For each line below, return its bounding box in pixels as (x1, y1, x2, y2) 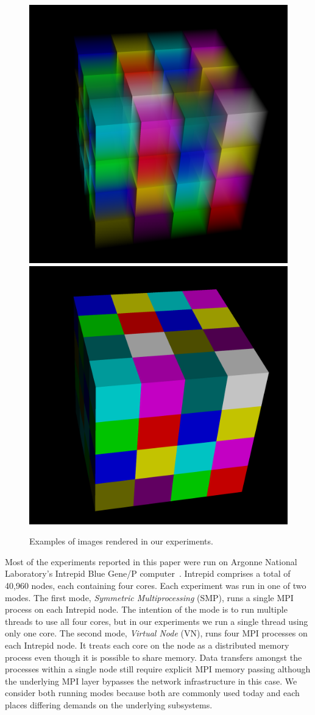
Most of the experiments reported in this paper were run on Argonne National (5, 555, 297, 568)
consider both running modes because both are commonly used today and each (5, 686, 300, 699)
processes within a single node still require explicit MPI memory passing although (5, 663, 311, 675)
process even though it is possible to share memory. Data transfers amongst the (5, 650, 302, 663)
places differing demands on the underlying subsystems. (5, 698, 213, 711)
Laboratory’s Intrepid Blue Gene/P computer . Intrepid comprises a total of (5, 567, 291, 580)
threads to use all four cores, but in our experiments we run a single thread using (5, 615, 308, 627)
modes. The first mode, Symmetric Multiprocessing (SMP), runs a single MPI (5, 591, 294, 604)
